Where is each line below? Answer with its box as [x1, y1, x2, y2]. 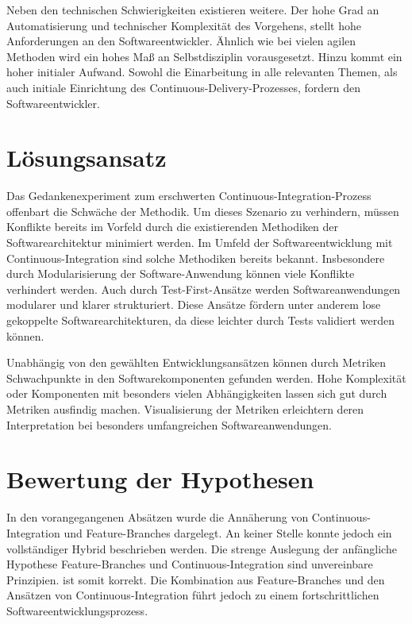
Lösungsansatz [6, 141, 167, 174]
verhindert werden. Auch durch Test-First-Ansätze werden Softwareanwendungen [6, 280, 401, 297]
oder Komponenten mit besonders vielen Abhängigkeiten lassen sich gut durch [6, 385, 387, 402]
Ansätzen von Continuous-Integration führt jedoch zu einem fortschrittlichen [6, 587, 379, 603]
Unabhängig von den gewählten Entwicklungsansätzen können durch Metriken [6, 354, 387, 371]
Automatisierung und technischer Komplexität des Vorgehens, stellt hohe [6, 17, 361, 33]
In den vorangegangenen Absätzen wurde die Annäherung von [6, 509, 309, 526]
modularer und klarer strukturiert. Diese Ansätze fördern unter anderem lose [6, 296, 381, 313]
